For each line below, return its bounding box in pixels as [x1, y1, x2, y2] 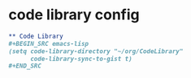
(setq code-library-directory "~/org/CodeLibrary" [8, 47, 184, 55]
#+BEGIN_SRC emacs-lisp [8, 39, 89, 47]
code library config [8, 6, 140, 24]
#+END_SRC [8, 62, 42, 70]
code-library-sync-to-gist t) [29, 55, 132, 63]
